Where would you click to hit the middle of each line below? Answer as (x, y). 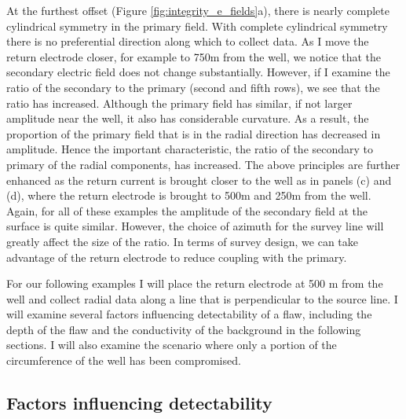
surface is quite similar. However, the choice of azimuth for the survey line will (195, 226)
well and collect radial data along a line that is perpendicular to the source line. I (202, 298)
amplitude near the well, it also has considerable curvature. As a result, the (188, 118)
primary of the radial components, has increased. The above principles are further (203, 164)
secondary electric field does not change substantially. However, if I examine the (198, 72)
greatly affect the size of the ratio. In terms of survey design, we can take (182, 241)
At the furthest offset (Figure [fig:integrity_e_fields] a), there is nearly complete (198, 10)
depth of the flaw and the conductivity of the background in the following (184, 329)
